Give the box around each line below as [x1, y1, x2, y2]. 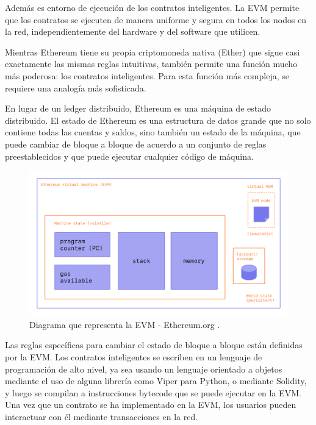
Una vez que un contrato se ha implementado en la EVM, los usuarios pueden [5, 398, 296, 411]
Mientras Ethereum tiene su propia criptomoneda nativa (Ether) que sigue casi [5, 45, 300, 58]
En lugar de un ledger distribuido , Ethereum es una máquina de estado [5, 102, 271, 115]
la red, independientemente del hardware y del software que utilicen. [5, 25, 260, 38]
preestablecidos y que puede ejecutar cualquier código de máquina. [5, 149, 254, 162]
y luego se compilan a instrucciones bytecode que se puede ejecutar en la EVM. [5, 386, 301, 399]
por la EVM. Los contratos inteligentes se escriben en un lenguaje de [5, 350, 262, 363]
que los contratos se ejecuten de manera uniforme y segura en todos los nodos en [5, 13, 307, 26]
